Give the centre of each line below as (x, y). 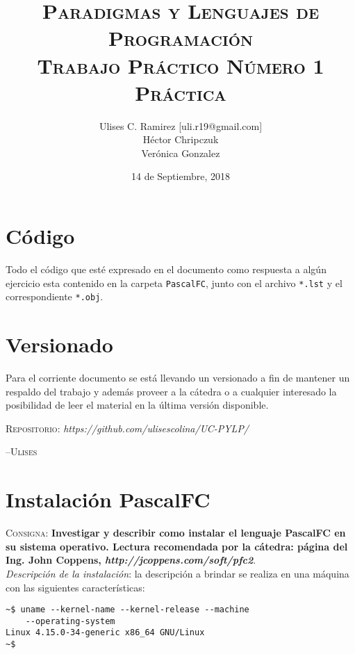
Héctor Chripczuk (181, 139)
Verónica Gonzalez (181, 153)
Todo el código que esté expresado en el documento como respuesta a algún (166, 269)
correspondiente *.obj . (55, 296)
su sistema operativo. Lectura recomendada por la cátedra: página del (177, 546)
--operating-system (70, 621)
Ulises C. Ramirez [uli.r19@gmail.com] (181, 125)
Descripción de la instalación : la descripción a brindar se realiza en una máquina (177, 573)
